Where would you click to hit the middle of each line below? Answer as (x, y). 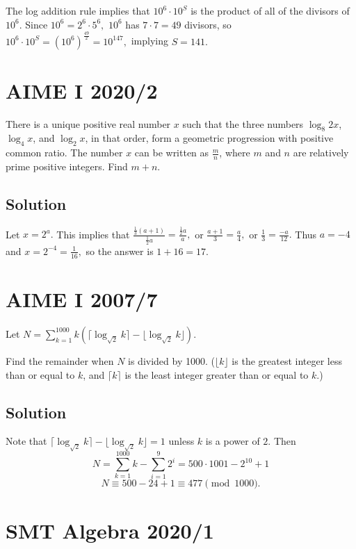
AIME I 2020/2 (82, 90)
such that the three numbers (243, 123)
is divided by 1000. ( (171, 360)
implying (149, 41)
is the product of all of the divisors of (270, 10)
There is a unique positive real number (88, 123)
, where (235, 153)
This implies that (93, 234)
